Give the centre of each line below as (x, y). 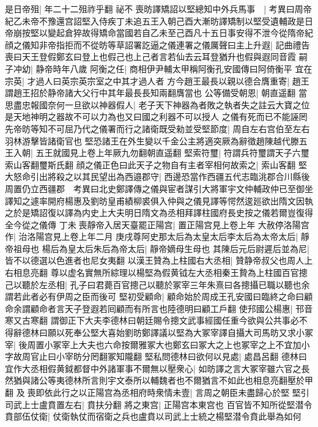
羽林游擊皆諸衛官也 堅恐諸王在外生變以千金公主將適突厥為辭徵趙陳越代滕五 (156, 140)
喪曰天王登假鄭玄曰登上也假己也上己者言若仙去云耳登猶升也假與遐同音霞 (150, 57)
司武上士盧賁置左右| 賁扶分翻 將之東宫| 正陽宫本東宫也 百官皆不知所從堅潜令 (159, 404)
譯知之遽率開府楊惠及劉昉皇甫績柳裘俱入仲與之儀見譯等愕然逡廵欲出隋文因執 (159, 200)
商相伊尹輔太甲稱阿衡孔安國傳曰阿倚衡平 (211, 68)
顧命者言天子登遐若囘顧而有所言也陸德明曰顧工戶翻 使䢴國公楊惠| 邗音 (172, 308)
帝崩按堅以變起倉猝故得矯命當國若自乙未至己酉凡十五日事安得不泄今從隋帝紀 (159, 33)
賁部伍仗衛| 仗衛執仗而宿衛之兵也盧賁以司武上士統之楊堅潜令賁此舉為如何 (153, 416)
